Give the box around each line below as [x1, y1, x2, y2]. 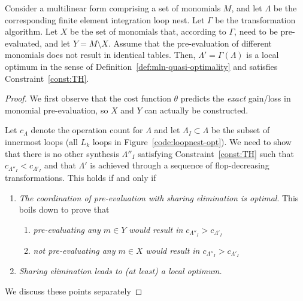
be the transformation [215, 13, 296, 26]
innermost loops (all [5, 135, 78, 148]
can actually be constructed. [144, 103, 249, 116]
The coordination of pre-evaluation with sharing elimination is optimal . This [19, 191, 299, 204]
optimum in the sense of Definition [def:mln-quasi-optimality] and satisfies [5, 60, 278, 72]
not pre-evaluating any [33, 244, 116, 256]
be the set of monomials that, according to [70, 25, 226, 38]
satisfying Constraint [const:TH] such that [138, 147, 294, 159]
